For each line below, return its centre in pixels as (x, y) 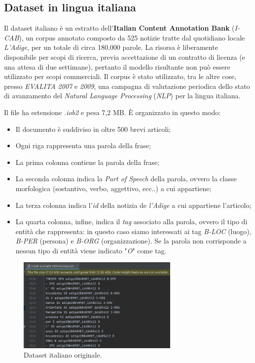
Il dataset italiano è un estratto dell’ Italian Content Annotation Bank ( (119, 28)
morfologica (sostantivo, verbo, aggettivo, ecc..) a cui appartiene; (113, 188)
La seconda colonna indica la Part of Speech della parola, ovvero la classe (126, 179)
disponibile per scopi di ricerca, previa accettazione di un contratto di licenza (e (125, 57)
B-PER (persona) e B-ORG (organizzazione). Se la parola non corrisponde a (131, 241)
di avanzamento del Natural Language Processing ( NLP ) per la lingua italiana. (122, 96)
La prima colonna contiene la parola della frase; (88, 162)
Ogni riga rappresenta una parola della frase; (83, 145)
